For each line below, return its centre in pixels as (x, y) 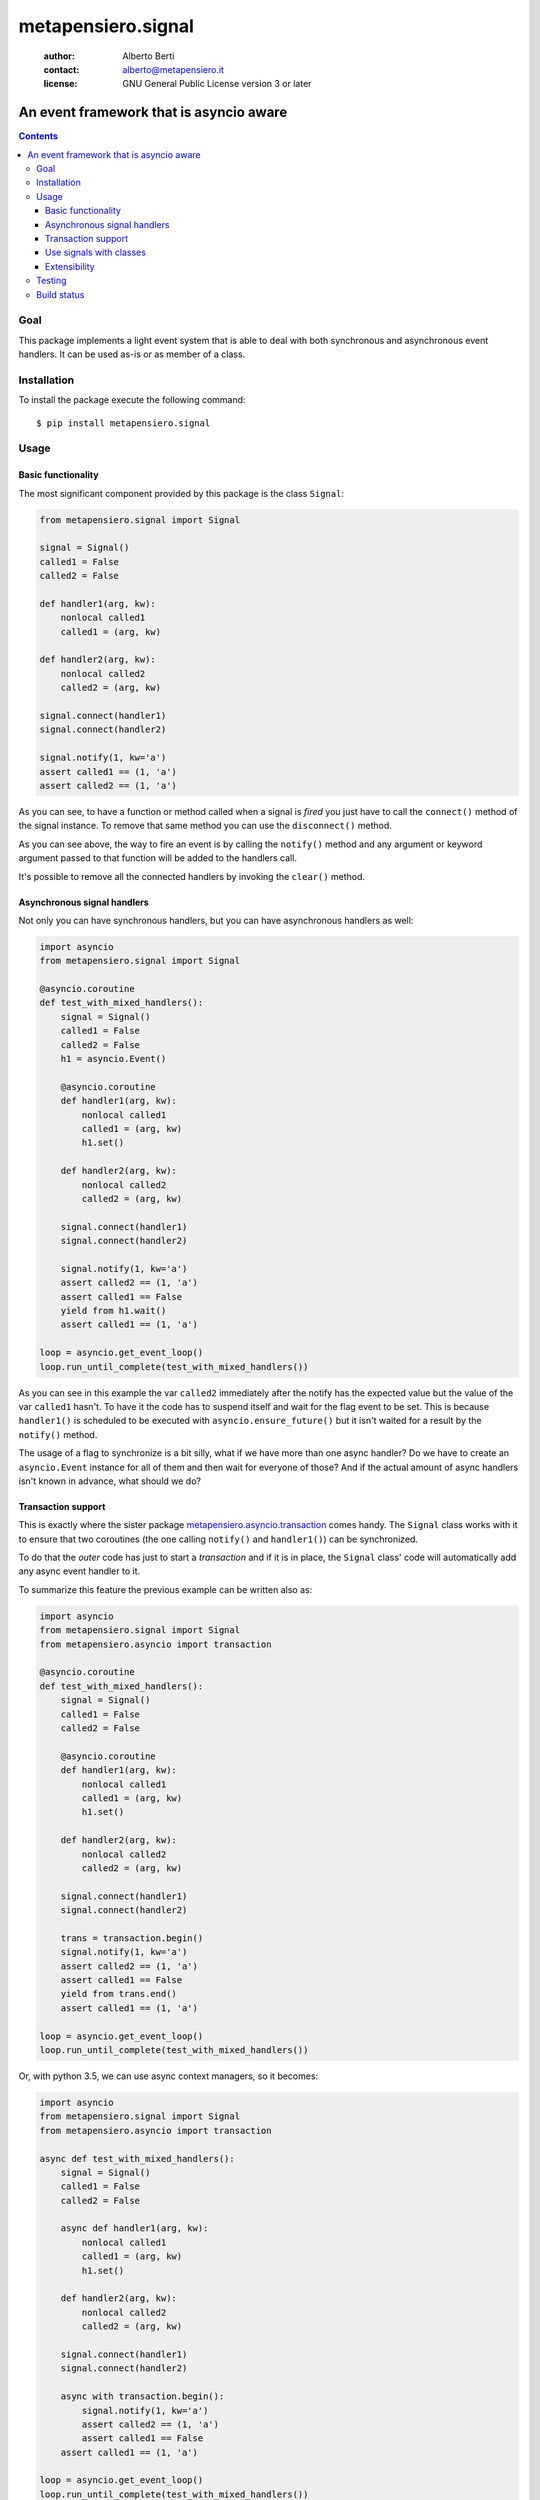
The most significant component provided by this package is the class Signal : (181, 493)
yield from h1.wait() (113, 1311)
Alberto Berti (148, 56)
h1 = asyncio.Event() (113, 1058)
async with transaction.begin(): (142, 2396)
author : (59, 56)
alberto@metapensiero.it (173, 69)
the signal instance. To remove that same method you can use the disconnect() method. (205, 826)
